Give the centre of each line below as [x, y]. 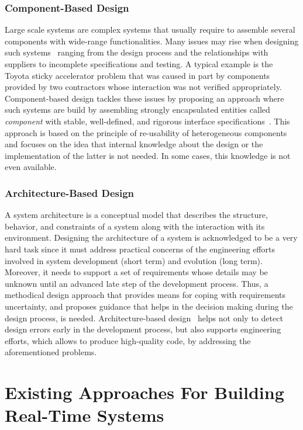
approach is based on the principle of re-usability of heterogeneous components [146, 132]
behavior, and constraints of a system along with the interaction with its [135, 226]
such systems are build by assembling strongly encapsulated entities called [137, 110]
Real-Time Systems [85, 415]
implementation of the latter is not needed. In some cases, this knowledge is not [148, 155]
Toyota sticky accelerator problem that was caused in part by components [137, 75]
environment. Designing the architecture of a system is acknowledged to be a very [151, 237]
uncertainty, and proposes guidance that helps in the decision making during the [149, 306]
